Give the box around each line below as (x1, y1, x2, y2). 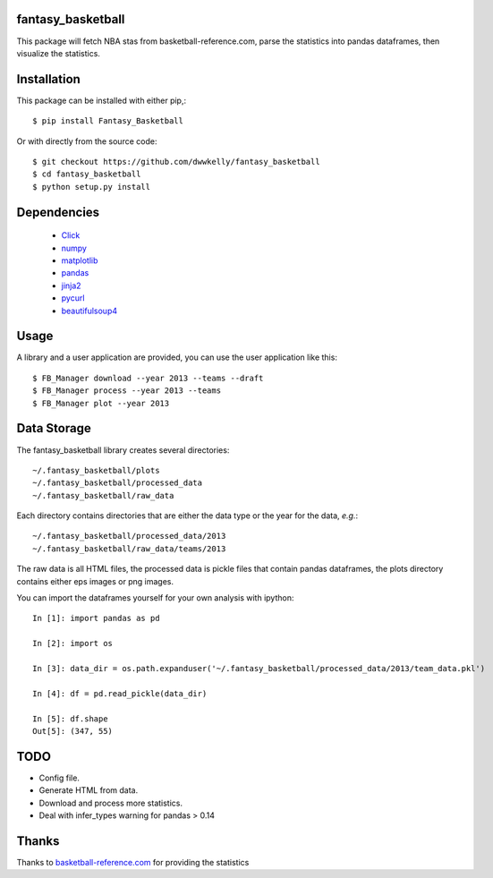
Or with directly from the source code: (16, 135, 157, 147)
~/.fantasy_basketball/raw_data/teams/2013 (32, 543, 226, 554)
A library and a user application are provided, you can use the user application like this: (16, 352, 337, 362)
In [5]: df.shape (32, 713, 108, 724)
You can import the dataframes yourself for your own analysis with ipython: (16, 592, 294, 603)
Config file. (38, 772, 81, 783)
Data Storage (16, 421, 91, 436)
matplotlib (61, 255, 98, 266)
